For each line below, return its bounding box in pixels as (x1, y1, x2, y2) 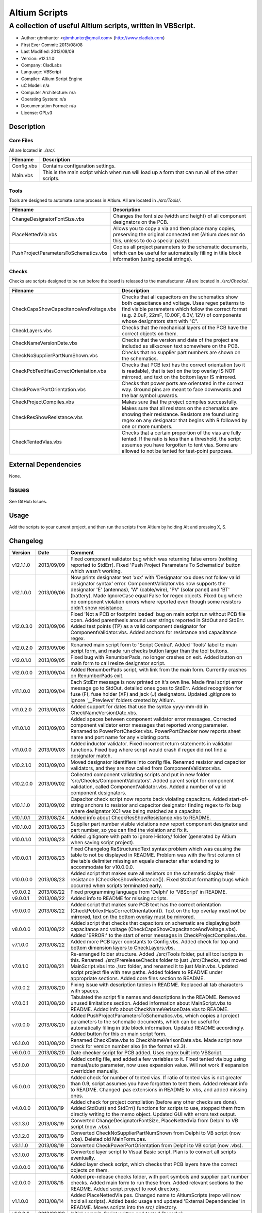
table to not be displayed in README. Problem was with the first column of (70, 852, 241, 858)
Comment (70, 549, 94, 556)
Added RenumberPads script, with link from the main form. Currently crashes (70, 666, 247, 673)
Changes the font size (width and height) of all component (113, 213, 246, 219)
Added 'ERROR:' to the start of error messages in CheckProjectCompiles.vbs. (70, 932, 247, 938)
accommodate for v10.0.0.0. (70, 864, 134, 870)
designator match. (70, 752, 112, 759)
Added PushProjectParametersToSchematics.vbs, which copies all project (70, 1012, 240, 1019)
